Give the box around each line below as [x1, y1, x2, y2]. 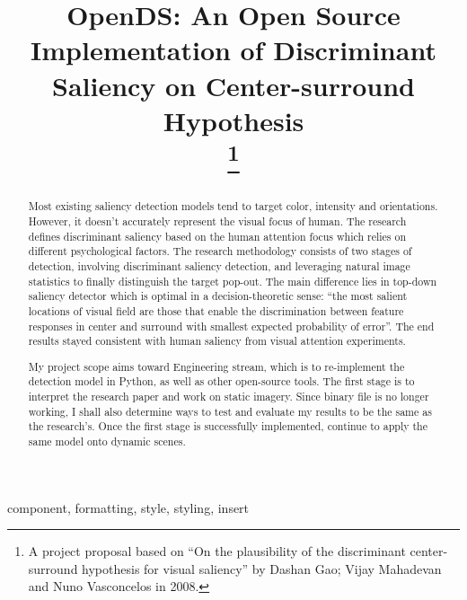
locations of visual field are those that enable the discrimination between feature [28, 303, 404, 318]
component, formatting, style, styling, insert [7, 498, 250, 516]
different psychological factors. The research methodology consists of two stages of [28, 243, 412, 259]
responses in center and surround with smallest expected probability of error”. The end [28, 318, 435, 333]
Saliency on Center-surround [51, 66, 415, 103]
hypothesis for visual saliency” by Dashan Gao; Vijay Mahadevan [82, 559, 442, 578]
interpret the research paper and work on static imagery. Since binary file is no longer [28, 389, 429, 404]
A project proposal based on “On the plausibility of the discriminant [28, 542, 406, 560]
